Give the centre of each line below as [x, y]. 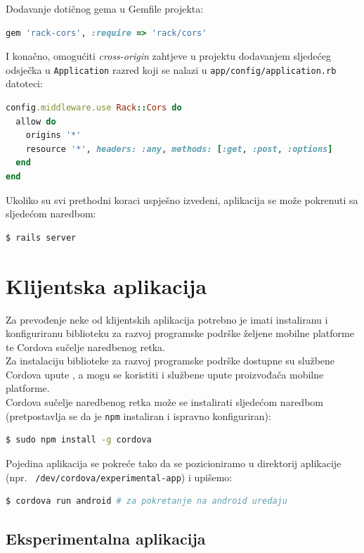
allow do [36, 121]
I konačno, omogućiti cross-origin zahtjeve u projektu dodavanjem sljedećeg [168, 56]
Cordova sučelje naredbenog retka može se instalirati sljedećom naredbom [164, 402]
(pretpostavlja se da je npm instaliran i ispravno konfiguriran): [138, 415]
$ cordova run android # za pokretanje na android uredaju [147, 501]
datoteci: [24, 83]
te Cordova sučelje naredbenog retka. [85, 347]
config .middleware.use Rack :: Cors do [94, 108]
